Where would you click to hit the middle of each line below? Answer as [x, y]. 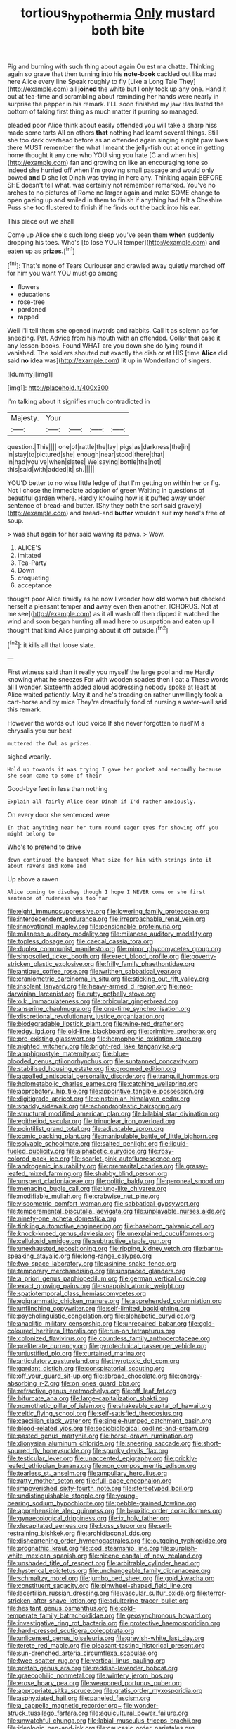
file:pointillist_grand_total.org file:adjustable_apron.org [85, 1129]
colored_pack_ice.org [39, 1159]
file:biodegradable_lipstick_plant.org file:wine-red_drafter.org [96, 1024]
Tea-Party [32, 563]
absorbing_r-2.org [33, 1383]
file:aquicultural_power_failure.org [139, 1713]
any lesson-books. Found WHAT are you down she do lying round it [105, 346]
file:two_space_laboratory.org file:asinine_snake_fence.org [92, 1264]
